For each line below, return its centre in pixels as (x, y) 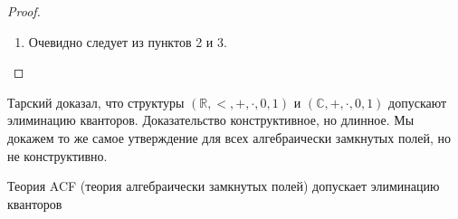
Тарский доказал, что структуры (96, 102)
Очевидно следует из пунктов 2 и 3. (128, 41)
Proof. (24, 11)
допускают (418, 102)
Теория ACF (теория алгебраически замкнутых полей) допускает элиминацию (224, 186)
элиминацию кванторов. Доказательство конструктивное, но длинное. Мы (211, 120)
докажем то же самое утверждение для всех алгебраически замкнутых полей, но (229, 137)
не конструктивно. (57, 155)
